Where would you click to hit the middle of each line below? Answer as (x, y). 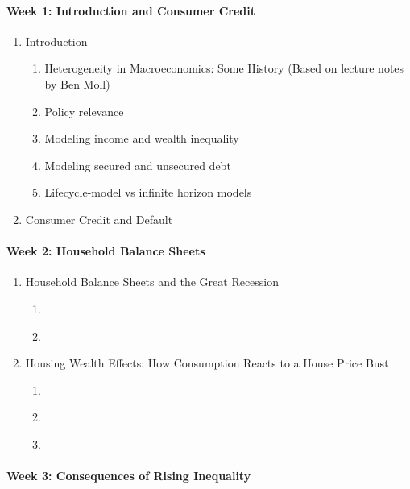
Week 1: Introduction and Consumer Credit (131, 10)
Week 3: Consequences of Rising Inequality (129, 476)
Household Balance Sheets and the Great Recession (152, 282)
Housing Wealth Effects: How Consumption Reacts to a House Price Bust (207, 363)
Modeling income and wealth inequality (142, 138)
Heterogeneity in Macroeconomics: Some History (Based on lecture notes (224, 68)
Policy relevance (84, 111)
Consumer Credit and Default (99, 219)
